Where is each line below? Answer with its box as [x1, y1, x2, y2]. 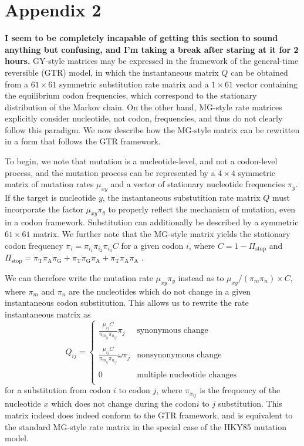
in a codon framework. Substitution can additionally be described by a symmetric [5, 216, 299, 228]
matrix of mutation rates [5, 178, 94, 190]
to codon [119, 384, 150, 396]
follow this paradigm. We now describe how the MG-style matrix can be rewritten [5, 123, 300, 136]
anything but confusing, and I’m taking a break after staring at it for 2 [5, 43, 299, 55]
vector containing [235, 77, 298, 90]
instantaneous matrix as [5, 308, 91, 320]
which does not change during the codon [51, 397, 197, 410]
